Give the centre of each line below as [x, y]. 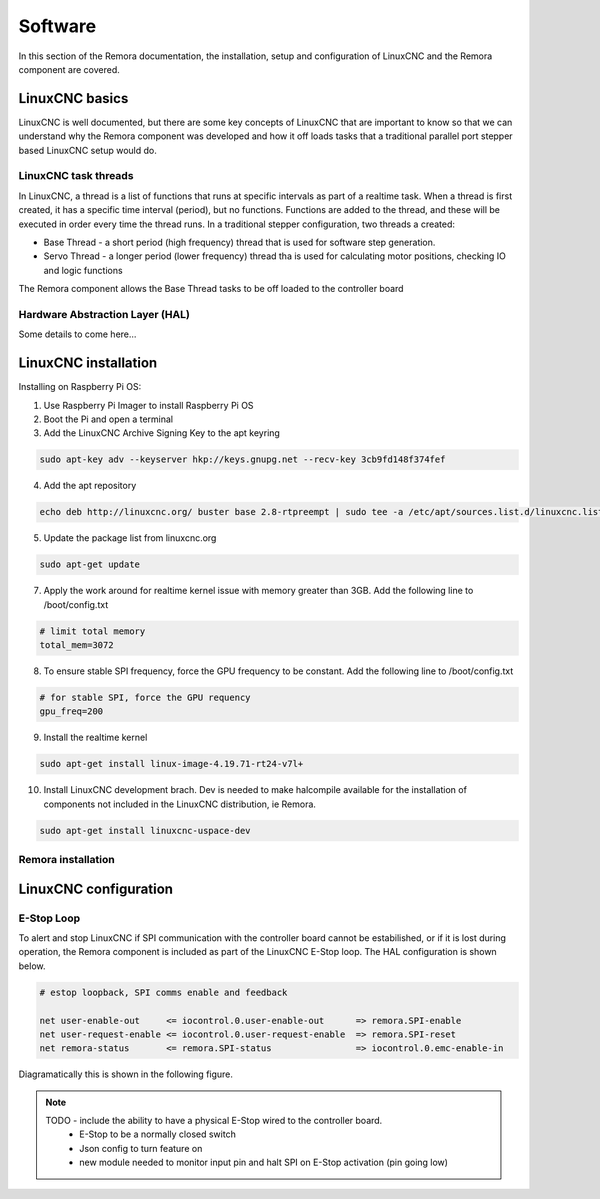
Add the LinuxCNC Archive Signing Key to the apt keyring [161, 433]
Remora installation [66, 860]
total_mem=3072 [76, 645]
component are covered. [69, 69]
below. [32, 966]
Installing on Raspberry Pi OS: [80, 387]
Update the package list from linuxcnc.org [130, 538]
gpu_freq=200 [71, 711]
